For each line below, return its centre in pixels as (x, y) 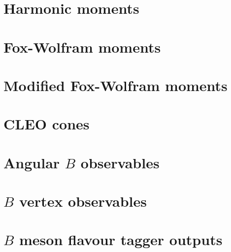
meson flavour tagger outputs (121, 239)
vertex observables (83, 201)
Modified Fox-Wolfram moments (115, 85)
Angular (32, 162)
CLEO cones (47, 124)
